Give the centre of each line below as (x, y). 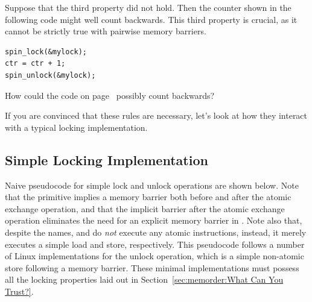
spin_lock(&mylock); (46, 52)
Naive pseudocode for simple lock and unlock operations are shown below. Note (152, 185)
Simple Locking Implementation (107, 159)
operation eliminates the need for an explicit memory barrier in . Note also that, (154, 220)
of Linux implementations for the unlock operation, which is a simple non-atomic (154, 256)
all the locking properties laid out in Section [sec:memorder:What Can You (144, 279)
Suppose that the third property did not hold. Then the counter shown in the (148, 7)
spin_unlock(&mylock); (50, 75)
